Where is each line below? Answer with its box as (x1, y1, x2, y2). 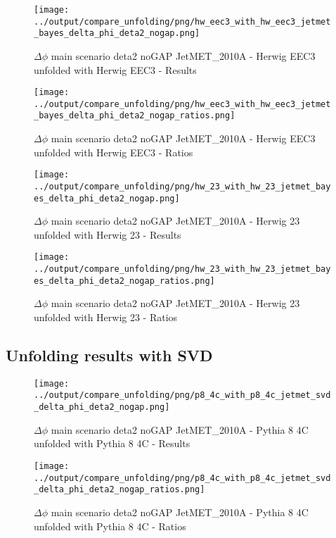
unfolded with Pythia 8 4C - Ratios (34, 518, 186, 533)
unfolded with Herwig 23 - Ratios (34, 310, 178, 325)
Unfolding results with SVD (6, 344, 213, 366)
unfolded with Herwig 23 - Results (34, 227, 181, 242)
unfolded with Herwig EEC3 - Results (34, 62, 197, 77)
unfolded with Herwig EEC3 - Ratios (34, 144, 193, 159)
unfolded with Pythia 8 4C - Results (34, 436, 190, 451)
